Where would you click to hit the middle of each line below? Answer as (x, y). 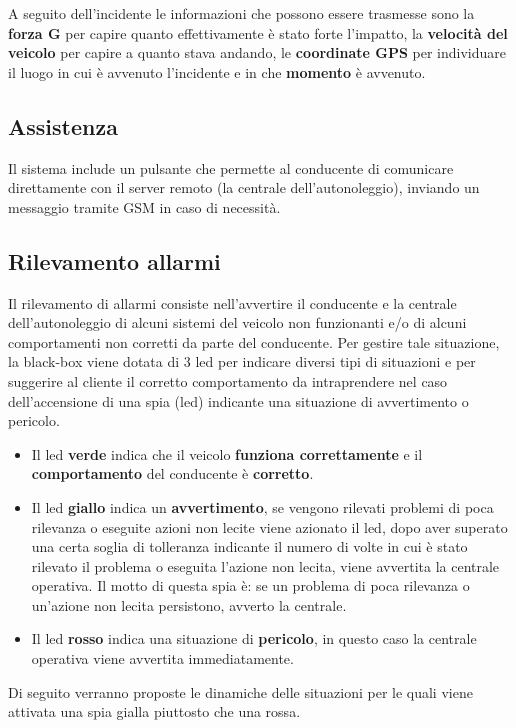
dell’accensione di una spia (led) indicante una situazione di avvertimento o (238, 400)
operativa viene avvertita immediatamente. (162, 658)
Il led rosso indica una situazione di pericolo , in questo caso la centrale (254, 638)
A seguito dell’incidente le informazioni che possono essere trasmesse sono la (241, 13)
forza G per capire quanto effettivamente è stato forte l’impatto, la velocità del (258, 32)
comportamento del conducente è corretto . (172, 473)
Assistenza (63, 125)
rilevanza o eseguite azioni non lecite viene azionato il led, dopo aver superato (269, 526)
